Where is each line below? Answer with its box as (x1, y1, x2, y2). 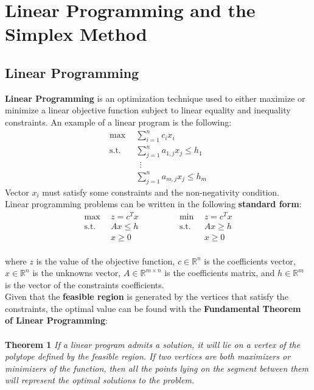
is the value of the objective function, (36, 254, 175, 267)
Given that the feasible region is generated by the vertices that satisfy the (5, 290, 288, 303)
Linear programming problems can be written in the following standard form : (5, 197, 302, 210)
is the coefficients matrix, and (164, 266, 275, 279)
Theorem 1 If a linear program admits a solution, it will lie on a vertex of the (5, 338, 300, 350)
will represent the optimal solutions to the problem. (5, 374, 195, 386)
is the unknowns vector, (32, 266, 121, 279)
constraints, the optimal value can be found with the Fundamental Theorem (5, 302, 301, 314)
